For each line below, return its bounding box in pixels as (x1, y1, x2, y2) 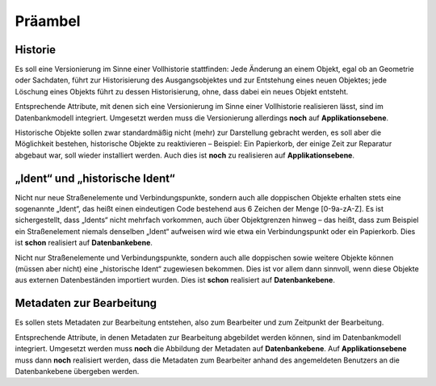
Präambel (15, 12, 81, 30)
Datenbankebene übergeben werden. (15, 366, 140, 376)
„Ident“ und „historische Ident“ (15, 171, 175, 185)
